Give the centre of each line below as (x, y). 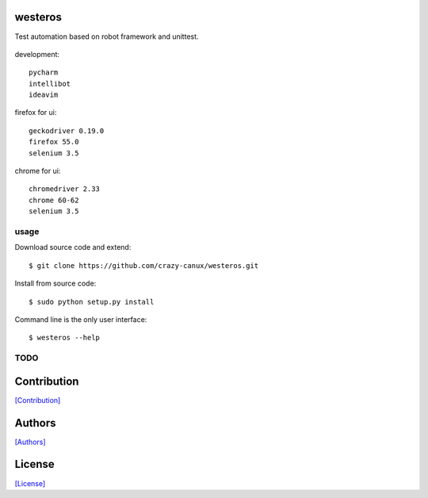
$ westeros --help (65, 338)
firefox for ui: (36, 113)
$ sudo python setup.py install (92, 302)
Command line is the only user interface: (81, 319)
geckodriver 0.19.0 (67, 130)
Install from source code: (55, 283)
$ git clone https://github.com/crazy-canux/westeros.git (144, 265)
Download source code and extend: (73, 247)
